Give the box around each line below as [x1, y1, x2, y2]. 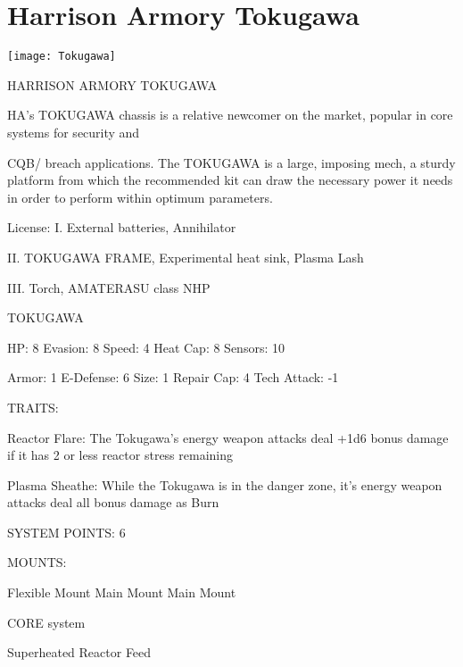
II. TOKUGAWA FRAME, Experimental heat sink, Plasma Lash [7, 247, 364, 266]
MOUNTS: [7, 553, 67, 571]
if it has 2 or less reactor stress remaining [7, 446, 234, 464]
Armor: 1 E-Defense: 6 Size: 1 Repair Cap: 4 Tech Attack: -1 [7, 368, 339, 387]
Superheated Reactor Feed [7, 643, 152, 662]
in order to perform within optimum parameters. [7, 188, 273, 206]
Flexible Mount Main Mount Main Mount [7, 583, 236, 602]
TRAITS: [7, 397, 59, 416]
